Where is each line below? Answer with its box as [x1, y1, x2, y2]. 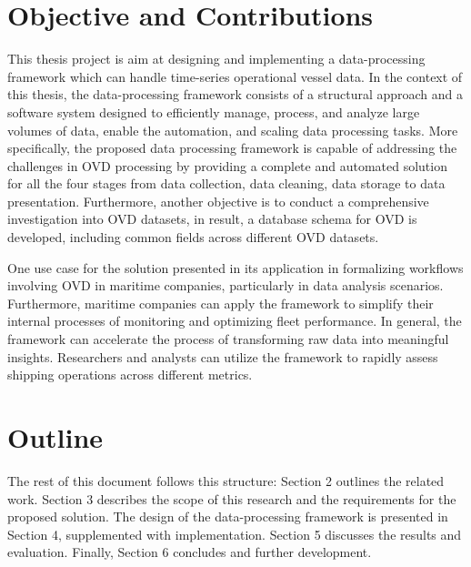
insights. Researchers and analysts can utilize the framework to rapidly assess [7, 347, 438, 366]
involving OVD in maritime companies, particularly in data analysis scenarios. [7, 276, 444, 295]
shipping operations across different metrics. [7, 365, 253, 384]
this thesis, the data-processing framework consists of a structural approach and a [7, 85, 464, 104]
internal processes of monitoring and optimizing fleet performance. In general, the [7, 311, 462, 330]
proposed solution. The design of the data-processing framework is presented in [7, 507, 448, 526]
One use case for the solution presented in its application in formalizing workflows [7, 258, 464, 277]
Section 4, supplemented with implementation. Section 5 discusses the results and [7, 524, 462, 543]
